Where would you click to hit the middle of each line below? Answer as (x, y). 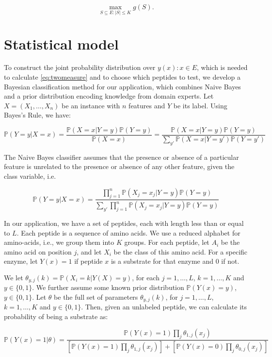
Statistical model (61, 44)
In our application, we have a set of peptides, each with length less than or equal (124, 223)
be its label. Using (200, 105)
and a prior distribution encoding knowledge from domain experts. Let (109, 96)
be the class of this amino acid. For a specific (181, 251)
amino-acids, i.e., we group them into (59, 242)
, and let (89, 251)
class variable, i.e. (30, 176)
